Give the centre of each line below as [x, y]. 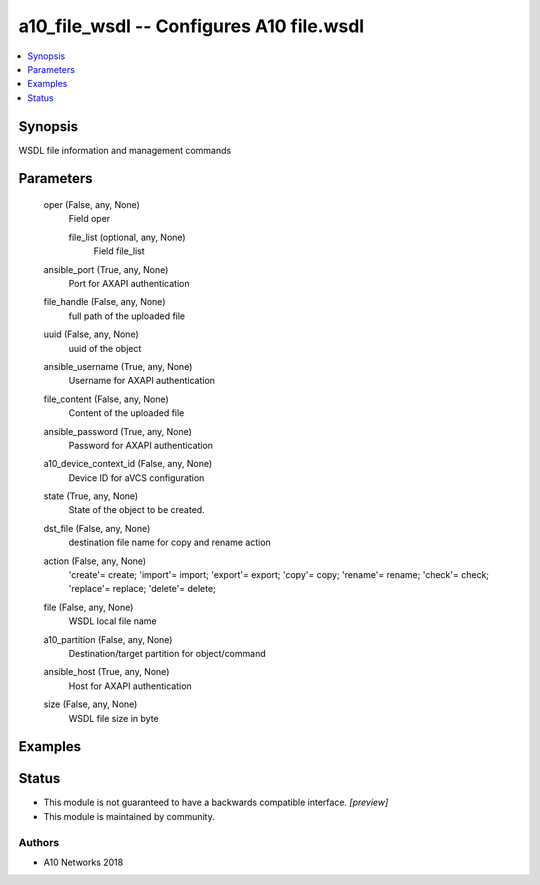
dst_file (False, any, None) [97, 528]
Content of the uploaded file [126, 413]
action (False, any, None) [95, 561]
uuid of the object [105, 348]
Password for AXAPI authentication [141, 445]
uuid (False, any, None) [91, 334]
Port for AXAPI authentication [129, 283]
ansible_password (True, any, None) [117, 431]
